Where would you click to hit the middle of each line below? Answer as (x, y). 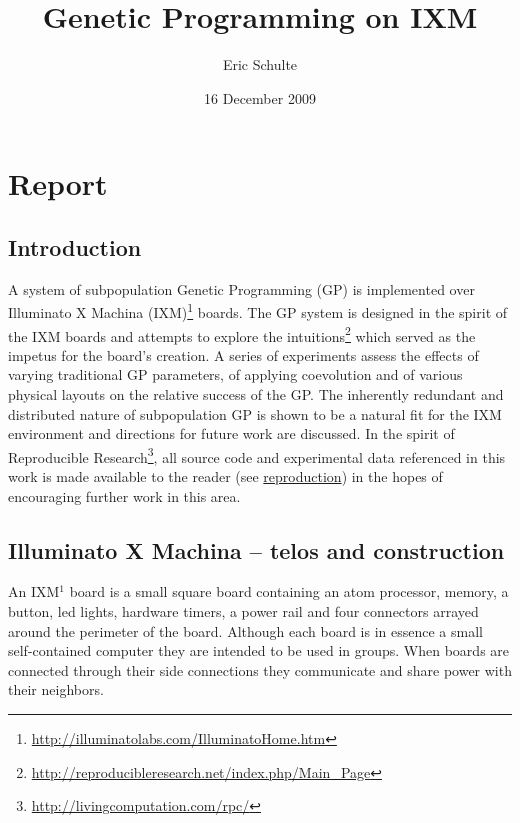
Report (58, 183)
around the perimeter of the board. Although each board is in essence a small (245, 630)
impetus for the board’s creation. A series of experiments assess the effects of (243, 354)
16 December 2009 (260, 97)
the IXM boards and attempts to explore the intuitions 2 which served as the (242, 334)
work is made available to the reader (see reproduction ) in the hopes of (225, 476)
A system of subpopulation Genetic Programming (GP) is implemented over (241, 288)
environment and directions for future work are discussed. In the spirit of (231, 433)
